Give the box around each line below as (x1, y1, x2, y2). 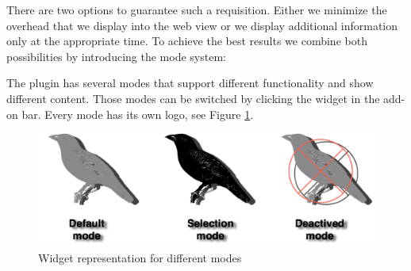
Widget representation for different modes (38, 250, 242, 266)
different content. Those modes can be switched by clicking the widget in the (6, 90, 380, 106)
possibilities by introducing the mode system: (6, 48, 226, 64)
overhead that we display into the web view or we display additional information (6, 17, 398, 33)
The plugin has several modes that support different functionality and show (6, 74, 374, 91)
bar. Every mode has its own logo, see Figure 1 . (21, 105, 254, 122)
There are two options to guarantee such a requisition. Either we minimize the (6, 2, 387, 17)
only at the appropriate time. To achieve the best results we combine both (6, 32, 367, 49)
